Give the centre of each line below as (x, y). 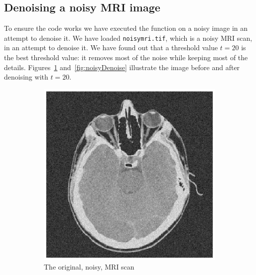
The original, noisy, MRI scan (89, 267)
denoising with (26, 77)
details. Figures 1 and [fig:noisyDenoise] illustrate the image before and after (122, 67)
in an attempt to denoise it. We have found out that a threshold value (111, 47)
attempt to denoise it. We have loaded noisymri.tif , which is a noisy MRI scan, (128, 38)
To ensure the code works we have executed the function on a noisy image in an (126, 28)
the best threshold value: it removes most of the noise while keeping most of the (126, 57)
